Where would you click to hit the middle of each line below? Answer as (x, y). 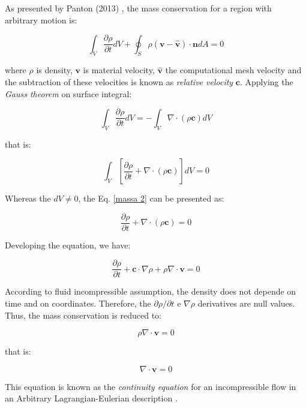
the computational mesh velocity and (233, 70)
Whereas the (28, 198)
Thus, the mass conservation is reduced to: (83, 315)
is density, (54, 70)
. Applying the (266, 82)
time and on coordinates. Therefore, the (78, 303)
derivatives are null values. (246, 303)
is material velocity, (119, 70)
